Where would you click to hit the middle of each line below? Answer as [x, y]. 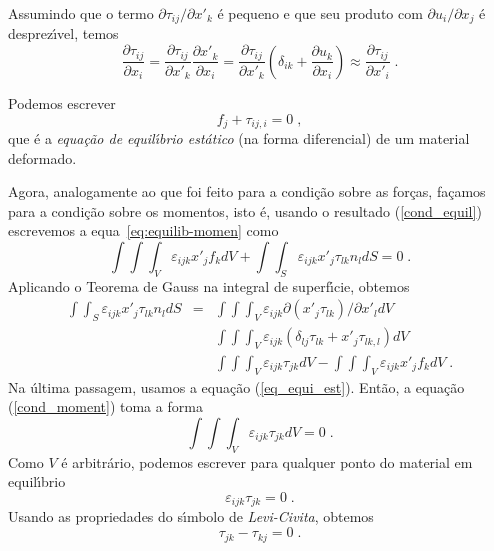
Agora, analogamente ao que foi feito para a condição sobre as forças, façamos [247, 191]
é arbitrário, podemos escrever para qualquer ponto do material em [267, 461]
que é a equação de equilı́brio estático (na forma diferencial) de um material [239, 137]
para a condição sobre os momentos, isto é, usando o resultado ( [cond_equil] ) [245, 210]
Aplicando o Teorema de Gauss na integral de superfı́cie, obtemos [209, 285]
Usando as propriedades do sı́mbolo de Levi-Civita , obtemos [191, 516]
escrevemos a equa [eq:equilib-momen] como [143, 230]
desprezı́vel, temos [63, 33]
